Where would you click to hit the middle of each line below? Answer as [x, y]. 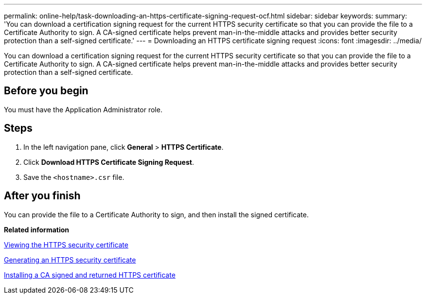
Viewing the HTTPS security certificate [66, 245]
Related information [37, 229]
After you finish [42, 196]
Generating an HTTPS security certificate [70, 260]
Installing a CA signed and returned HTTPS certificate [90, 275]
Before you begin [46, 91]
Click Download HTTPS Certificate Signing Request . [109, 162]
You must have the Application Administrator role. [83, 109]
